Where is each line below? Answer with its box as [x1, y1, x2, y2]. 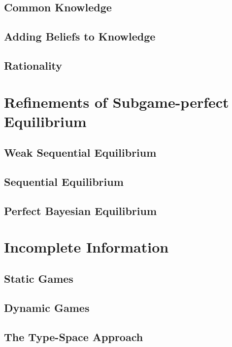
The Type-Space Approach [4, 329, 143, 344]
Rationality [4, 57, 63, 73]
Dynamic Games [4, 300, 90, 315]
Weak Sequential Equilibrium [4, 145, 157, 160]
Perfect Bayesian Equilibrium [4, 203, 157, 218]
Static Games [4, 271, 73, 286]
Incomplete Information [4, 237, 169, 257]
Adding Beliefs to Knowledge [4, 29, 156, 44]
